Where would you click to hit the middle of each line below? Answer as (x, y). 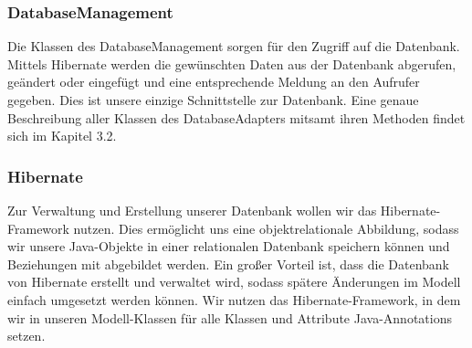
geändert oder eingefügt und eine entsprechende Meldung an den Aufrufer (214, 82)
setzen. (26, 336)
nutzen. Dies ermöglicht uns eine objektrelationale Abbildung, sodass (266, 228)
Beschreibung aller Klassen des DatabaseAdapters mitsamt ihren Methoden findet (236, 117)
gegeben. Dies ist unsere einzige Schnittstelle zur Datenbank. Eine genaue (213, 100)
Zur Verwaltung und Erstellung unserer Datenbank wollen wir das (192, 210)
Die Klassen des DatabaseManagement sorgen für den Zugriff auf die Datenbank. (234, 46)
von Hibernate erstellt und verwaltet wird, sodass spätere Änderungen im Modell (234, 282)
